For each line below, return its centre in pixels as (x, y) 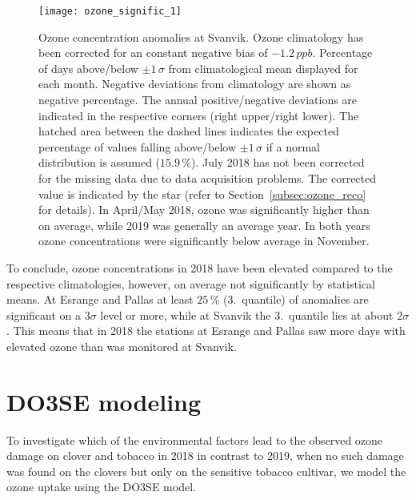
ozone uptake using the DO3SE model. (101, 487)
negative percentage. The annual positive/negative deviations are (198, 100)
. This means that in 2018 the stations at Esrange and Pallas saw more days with (206, 331)
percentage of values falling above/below (138, 146)
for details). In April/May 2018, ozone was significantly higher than (204, 210)
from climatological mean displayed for (263, 68)
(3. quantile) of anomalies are (296, 299)
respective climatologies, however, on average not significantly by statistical (191, 283)
